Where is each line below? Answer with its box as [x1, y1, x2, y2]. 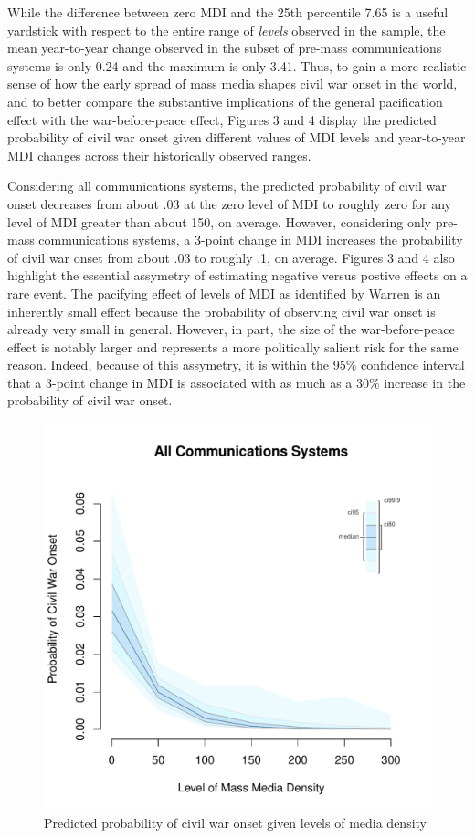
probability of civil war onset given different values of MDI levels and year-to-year [7, 128, 466, 147]
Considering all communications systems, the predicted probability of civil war [7, 176, 447, 195]
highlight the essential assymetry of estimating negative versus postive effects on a [7, 266, 468, 285]
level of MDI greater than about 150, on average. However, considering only [7, 212, 432, 231]
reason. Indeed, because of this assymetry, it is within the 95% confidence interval [7, 355, 465, 374]
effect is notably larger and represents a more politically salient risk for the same [7, 337, 459, 356]
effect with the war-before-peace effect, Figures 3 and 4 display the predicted [7, 110, 437, 129]
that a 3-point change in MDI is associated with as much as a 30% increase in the [7, 372, 466, 392]
